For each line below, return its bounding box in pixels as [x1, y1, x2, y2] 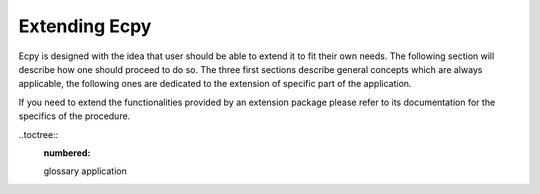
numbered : [43, 146, 91, 159]
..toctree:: [18, 128, 59, 140]
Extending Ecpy [18, 15, 152, 37]
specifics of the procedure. [18, 110, 131, 122]
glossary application [43, 165, 127, 177]
